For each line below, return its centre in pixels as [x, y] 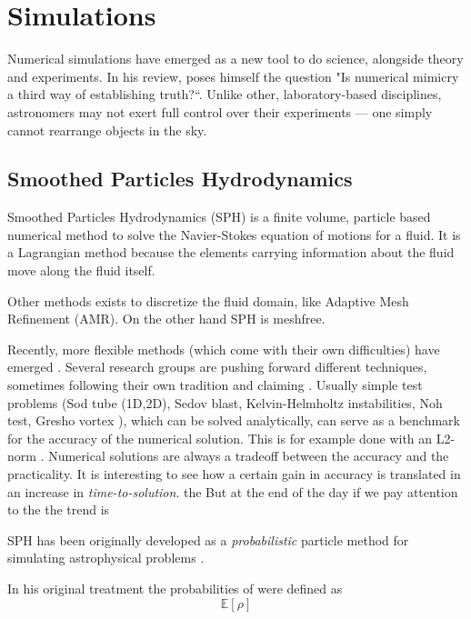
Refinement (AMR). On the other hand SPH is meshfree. [166, 319]
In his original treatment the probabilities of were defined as [175, 588]
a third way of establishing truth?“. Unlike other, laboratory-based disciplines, [225, 94]
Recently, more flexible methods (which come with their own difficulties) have [224, 349]
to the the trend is [59, 509]
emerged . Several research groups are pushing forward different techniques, [217, 367]
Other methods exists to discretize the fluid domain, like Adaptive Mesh [208, 300]
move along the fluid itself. [81, 270]
